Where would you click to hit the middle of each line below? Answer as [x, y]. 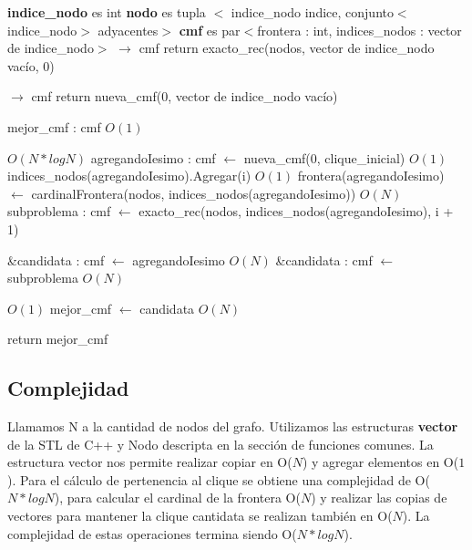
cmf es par [210, 30]
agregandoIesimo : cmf [153, 157]
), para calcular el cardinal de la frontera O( [177, 498]
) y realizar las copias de [379, 498]
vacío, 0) [31, 65]
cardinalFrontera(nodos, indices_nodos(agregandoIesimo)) [194, 193]
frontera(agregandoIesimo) [371, 176]
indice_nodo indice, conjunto [312, 12]
